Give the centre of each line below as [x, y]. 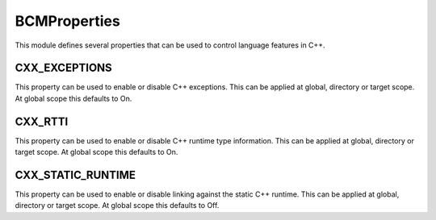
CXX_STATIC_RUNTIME [75, 174]
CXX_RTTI [42, 121]
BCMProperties [67, 21]
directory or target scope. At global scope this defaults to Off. [117, 205]
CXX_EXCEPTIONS [63, 68]
